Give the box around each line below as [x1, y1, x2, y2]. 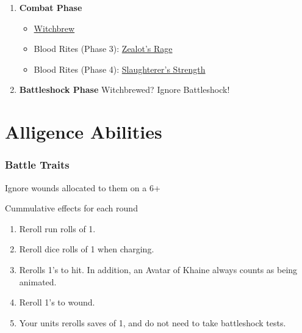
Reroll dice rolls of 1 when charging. [19, 243, 154, 255]
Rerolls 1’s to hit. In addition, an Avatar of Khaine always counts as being [19, 263, 298, 276]
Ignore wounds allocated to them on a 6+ [5, 181, 160, 194]
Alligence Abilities [5, 119, 162, 144]
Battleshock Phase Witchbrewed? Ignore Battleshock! [19, 83, 230, 96]
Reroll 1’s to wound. [19, 296, 95, 309]
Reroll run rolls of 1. [19, 222, 96, 235]
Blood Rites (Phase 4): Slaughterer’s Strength [34, 62, 206, 75]
